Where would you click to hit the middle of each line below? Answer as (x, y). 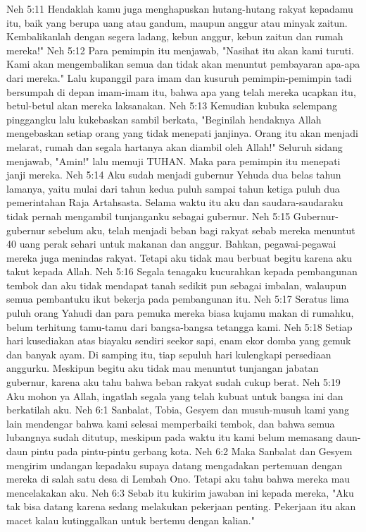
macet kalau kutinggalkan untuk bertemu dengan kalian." (131, 520)
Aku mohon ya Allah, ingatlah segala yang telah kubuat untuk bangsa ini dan (175, 395)
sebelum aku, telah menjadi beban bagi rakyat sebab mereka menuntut (202, 230)
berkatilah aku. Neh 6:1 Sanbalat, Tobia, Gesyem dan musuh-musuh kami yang (178, 410)
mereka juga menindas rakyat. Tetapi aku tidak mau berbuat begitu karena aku (179, 257)
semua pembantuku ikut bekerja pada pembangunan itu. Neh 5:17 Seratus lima (178, 299)
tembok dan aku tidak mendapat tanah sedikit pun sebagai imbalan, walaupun (177, 285)
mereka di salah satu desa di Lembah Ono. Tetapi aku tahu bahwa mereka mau (178, 479)
